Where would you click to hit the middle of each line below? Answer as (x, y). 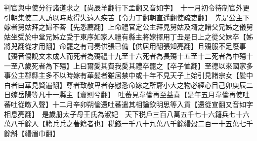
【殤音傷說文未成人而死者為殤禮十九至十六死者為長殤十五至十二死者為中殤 (125, 55)
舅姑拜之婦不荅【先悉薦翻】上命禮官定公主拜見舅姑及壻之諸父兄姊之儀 (132, 27)
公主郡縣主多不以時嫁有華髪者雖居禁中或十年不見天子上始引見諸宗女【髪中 (132, 75)
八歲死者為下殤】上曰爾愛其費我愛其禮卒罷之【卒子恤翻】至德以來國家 (132, 65)
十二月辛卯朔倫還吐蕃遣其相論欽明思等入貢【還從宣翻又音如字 (152, 104)
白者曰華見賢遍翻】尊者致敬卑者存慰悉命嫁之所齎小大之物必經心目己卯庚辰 (125, 85)
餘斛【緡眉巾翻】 (32, 133)
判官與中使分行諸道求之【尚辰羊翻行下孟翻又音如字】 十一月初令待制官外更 (127, 7)
